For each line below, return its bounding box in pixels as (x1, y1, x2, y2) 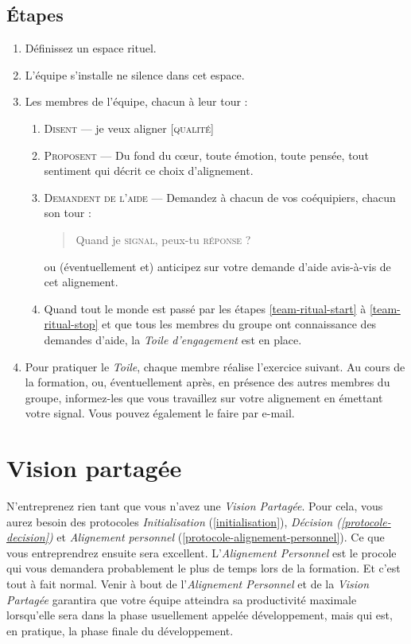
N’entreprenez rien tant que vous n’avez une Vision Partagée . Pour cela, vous (6, 498, 383, 514)
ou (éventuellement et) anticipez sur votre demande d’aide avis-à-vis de (44, 258, 391, 274)
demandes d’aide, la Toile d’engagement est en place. (44, 331, 302, 347)
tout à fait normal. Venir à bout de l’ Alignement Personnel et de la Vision (6, 575, 370, 592)
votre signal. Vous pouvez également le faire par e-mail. (25, 405, 295, 421)
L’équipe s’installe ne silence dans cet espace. (25, 66, 245, 83)
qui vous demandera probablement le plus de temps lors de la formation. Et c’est (6, 560, 401, 576)
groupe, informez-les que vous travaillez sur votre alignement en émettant (25, 389, 383, 405)
